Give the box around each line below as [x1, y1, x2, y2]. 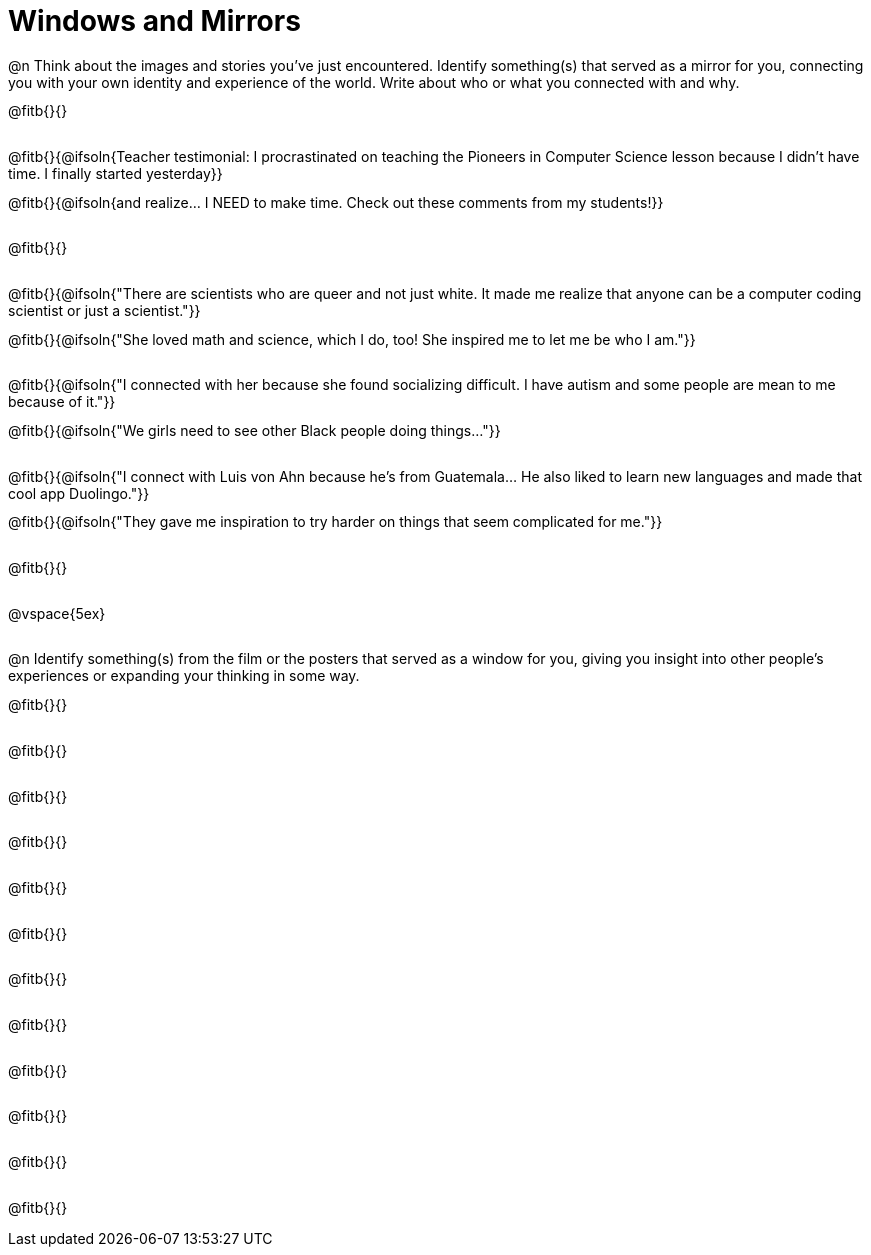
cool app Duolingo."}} [8, 484, 150, 502]
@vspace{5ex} [8, 604, 106, 622]
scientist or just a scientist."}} [8, 302, 201, 320]
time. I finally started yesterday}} [8, 165, 223, 183]
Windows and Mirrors [8, 4, 301, 38]
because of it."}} [8, 393, 116, 411]
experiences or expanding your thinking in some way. [8, 667, 360, 685]
